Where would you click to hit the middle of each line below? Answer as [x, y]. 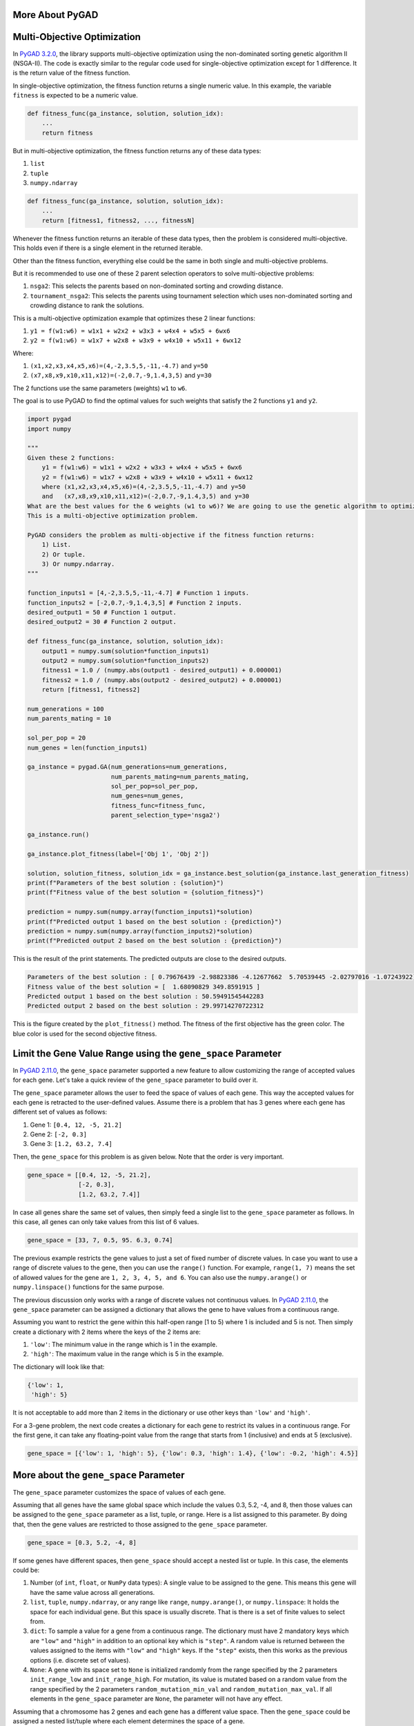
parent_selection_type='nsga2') [166, 815]
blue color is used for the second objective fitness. [85, 1034]
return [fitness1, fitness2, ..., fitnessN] [118, 220]
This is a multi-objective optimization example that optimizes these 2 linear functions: [134, 318]
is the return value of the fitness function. [72, 73]
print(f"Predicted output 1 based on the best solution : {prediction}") [155, 921]
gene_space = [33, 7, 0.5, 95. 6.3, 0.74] [100, 1240]
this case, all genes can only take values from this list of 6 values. [106, 1222]
